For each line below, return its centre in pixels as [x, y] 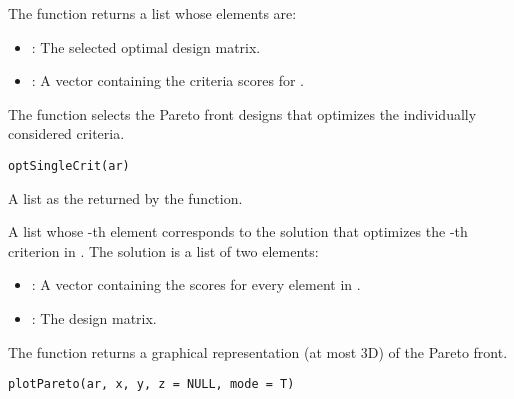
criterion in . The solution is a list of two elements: [163, 250]
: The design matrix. [94, 318]
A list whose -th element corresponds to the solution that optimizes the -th [238, 231]
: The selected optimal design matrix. [146, 46]
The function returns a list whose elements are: [152, 13]
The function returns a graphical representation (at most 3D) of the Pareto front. [258, 351]
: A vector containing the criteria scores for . [167, 80]
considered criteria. [66, 133]
